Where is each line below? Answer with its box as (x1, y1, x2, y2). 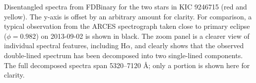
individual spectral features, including (4, 40, 119, 51)
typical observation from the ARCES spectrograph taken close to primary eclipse (4, 21, 250, 31)
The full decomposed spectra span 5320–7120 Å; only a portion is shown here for (4, 60, 250, 70)
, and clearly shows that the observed (130, 40, 244, 51)
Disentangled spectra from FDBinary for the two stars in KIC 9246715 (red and (4, 1, 247, 11)
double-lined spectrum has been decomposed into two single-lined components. (4, 50, 243, 60)
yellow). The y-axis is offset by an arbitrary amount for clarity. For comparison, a (4, 11, 252, 21)
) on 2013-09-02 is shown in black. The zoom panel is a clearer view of (36, 30, 250, 41)
